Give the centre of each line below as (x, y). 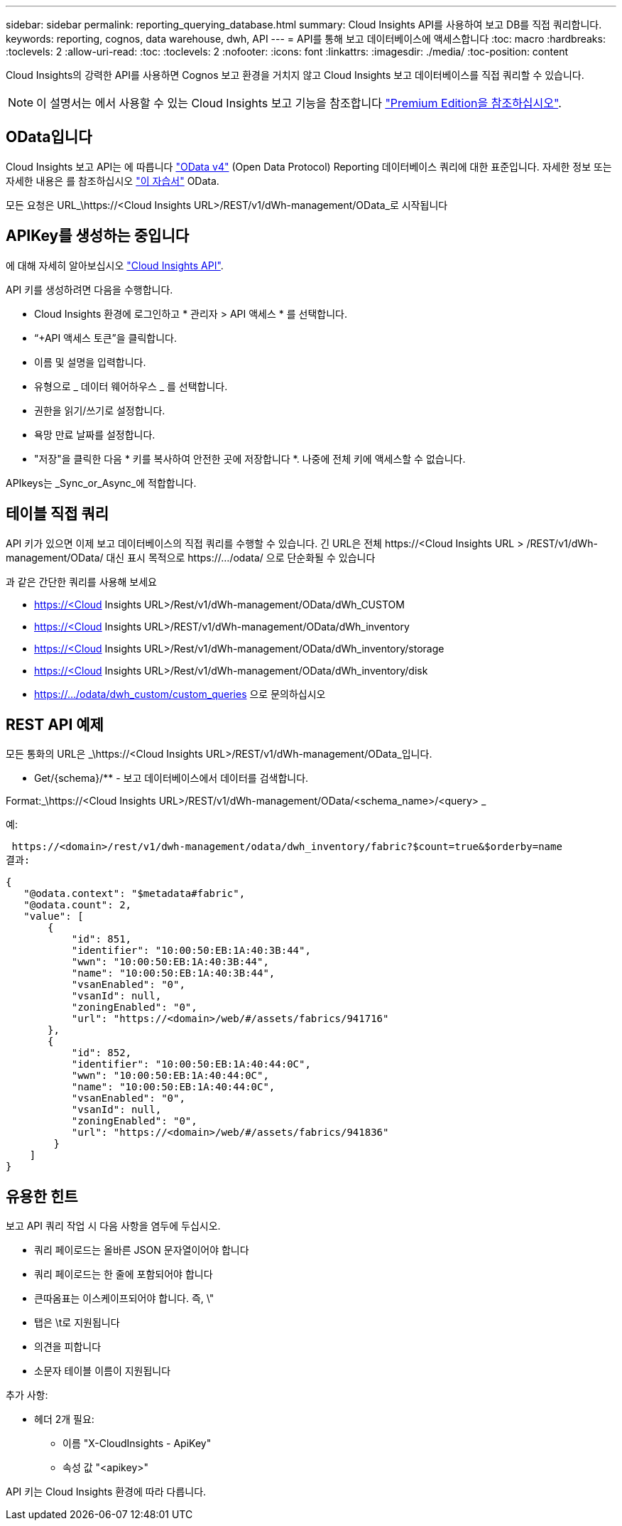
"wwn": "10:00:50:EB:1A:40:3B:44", (170, 962)
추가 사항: (27, 1395)
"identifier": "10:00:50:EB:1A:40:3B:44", (191, 951)
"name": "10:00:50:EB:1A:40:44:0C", (173, 1087)
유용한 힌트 (42, 1196)
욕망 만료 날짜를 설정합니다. (95, 434)
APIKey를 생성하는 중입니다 (98, 236)
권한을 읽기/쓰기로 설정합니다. (100, 410)
